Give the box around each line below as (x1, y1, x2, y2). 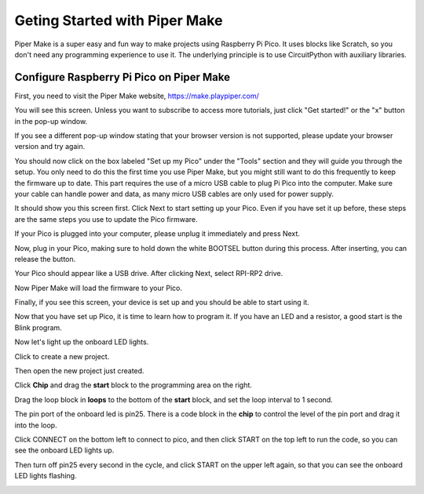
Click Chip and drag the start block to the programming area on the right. (14, 380, 253, 390)
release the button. (14, 254, 76, 263)
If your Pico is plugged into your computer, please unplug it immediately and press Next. (14, 229, 300, 238)
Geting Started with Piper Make (14, 12, 223, 29)
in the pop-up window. (14, 116, 88, 125)
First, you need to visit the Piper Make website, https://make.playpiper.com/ (14, 91, 259, 100)
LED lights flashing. (14, 471, 78, 481)
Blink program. (14, 322, 62, 332)
